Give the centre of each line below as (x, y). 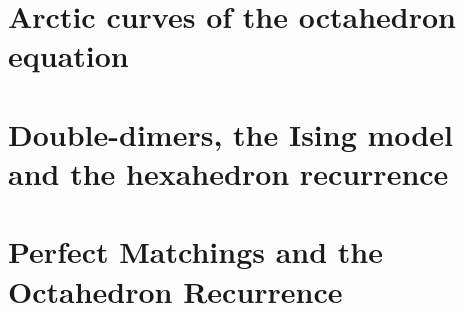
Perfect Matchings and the (196, 251)
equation (68, 55)
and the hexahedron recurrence (228, 172)
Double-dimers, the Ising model (230, 133)
